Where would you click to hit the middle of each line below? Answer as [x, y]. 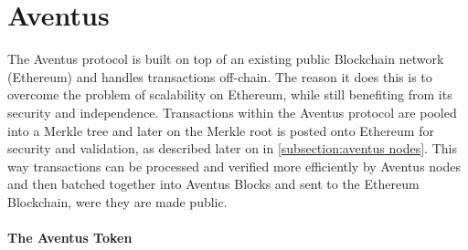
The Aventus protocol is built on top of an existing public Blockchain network [226, 59]
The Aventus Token [70, 238]
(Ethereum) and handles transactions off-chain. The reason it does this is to [220, 76]
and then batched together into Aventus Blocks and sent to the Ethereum [213, 184]
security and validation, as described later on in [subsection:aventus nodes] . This [232, 148]
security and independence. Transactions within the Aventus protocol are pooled [232, 112]
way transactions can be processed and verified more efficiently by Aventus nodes [234, 166]
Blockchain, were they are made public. [117, 201]
